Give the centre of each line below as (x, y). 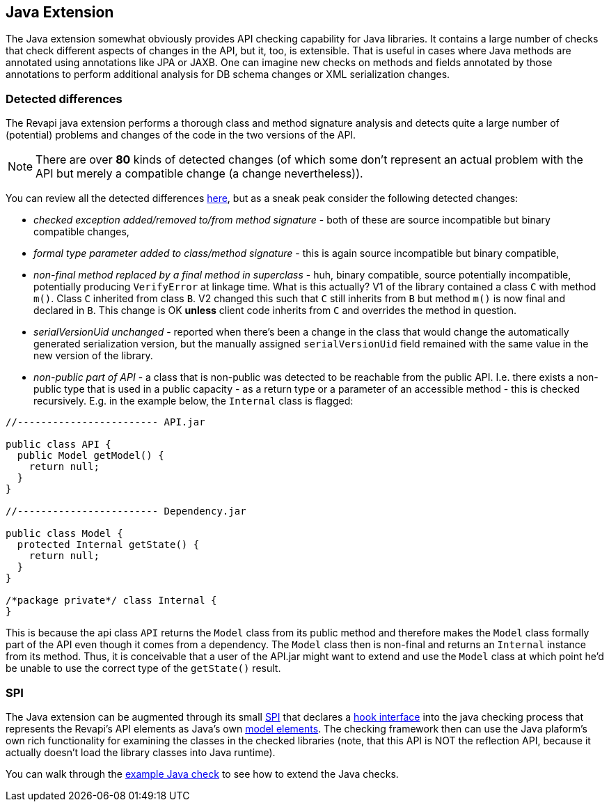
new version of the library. (93, 356)
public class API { (58, 445)
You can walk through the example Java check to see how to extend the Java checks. (202, 774)
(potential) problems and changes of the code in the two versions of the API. (181, 135)
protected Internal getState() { (108, 545)
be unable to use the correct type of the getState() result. (143, 668)
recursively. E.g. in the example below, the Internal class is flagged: (193, 401)
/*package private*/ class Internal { (111, 601)
